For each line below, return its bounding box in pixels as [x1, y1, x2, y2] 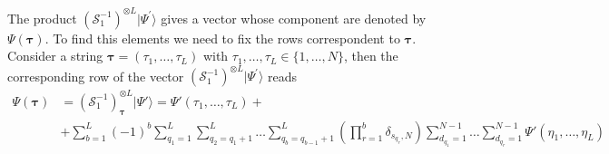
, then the [343, 46, 398, 65]
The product [7, 8, 77, 27]
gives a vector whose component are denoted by [161, 8, 427, 27]
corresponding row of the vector [7, 66, 184, 85]
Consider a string [7, 46, 103, 65]
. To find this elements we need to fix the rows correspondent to [44, 28, 400, 47]
